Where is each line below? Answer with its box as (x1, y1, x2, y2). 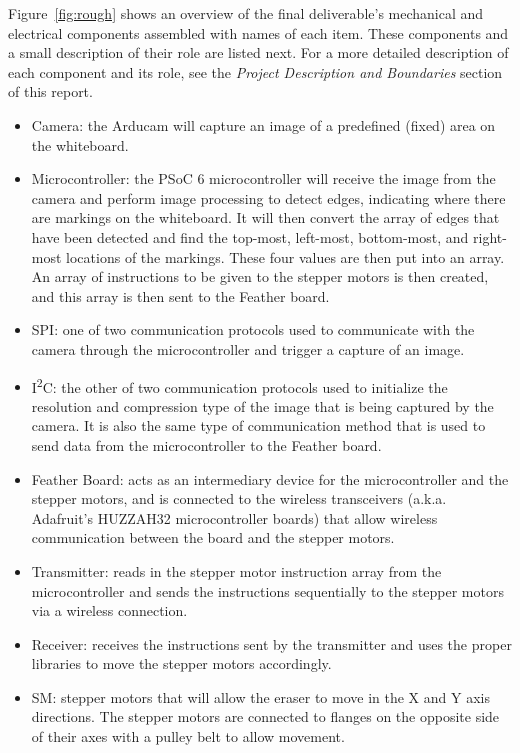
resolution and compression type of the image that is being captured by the (31, 395, 494, 416)
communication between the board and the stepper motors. (31, 527, 395, 548)
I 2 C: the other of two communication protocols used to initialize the (31, 373, 448, 397)
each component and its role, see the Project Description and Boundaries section (8, 61, 503, 82)
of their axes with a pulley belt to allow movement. (31, 726, 345, 747)
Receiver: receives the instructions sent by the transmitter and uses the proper (31, 633, 512, 654)
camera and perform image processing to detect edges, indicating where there (31, 187, 506, 208)
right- (473, 226, 507, 247)
